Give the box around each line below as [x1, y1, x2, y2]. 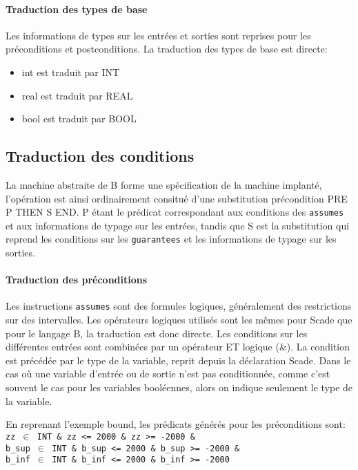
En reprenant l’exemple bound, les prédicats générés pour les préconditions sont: [6, 417, 346, 431]
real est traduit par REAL [21, 88, 133, 102]
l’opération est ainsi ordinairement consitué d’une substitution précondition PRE [6, 191, 348, 205]
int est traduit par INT [21, 64, 120, 79]
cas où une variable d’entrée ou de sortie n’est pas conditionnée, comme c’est [6, 366, 330, 381]
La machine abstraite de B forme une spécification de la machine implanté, [6, 177, 322, 191]
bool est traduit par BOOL [21, 111, 137, 126]
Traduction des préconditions [6, 272, 148, 287]
